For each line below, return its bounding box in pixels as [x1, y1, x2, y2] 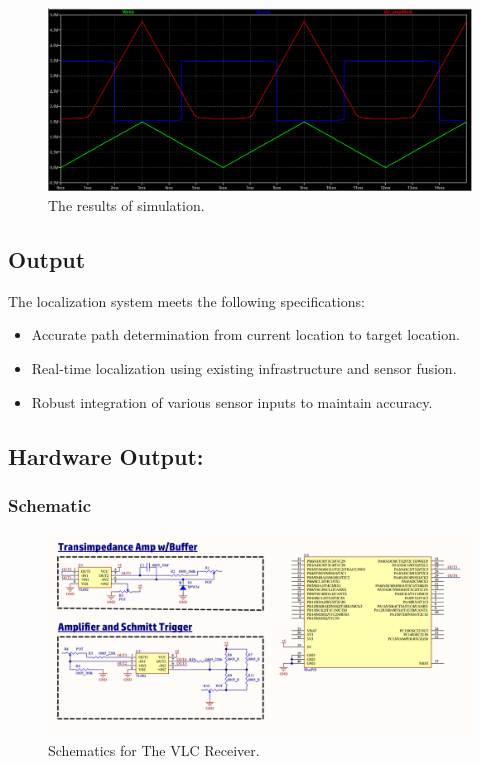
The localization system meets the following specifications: [8, 290, 365, 311]
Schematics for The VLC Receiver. [48, 739, 260, 760]
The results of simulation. [48, 195, 205, 216]
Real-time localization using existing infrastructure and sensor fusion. [31, 358, 457, 378]
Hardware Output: [8, 440, 204, 471]
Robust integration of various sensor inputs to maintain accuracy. [31, 391, 433, 412]
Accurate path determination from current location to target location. [31, 324, 460, 345]
